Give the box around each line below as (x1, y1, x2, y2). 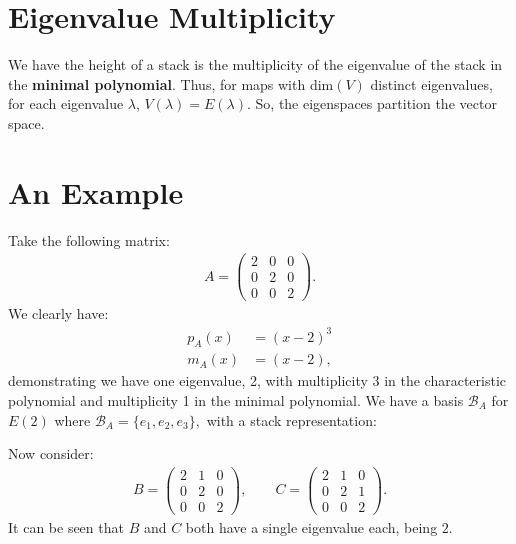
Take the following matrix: (8, 229, 170, 250)
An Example (8, 171, 184, 212)
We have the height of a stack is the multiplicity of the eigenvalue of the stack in (8, 54, 503, 75)
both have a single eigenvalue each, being (185, 516, 438, 537)
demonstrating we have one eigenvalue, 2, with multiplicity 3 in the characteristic (8, 370, 507, 391)
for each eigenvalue (8, 93, 124, 114)
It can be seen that (8, 516, 124, 537)
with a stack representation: (206, 409, 377, 430)
